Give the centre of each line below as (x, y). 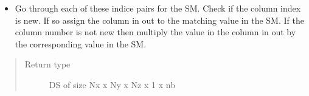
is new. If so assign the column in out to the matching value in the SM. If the (159, 20)
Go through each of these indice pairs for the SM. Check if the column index (158, 8)
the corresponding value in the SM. (81, 43)
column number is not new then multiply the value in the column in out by (155, 32)
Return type (47, 64)
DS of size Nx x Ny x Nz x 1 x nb (112, 84)
